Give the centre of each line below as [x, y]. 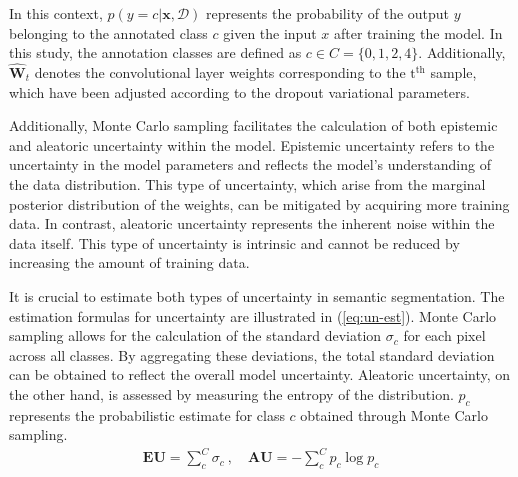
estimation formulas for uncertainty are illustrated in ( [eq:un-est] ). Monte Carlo [253, 315]
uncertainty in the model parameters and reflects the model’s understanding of [250, 164]
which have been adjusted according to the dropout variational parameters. [239, 91]
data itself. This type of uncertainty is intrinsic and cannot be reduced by [234, 242]
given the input [270, 32]
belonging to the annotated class [108, 32]
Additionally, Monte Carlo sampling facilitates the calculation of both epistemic [253, 125]
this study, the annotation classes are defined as [155, 52]
